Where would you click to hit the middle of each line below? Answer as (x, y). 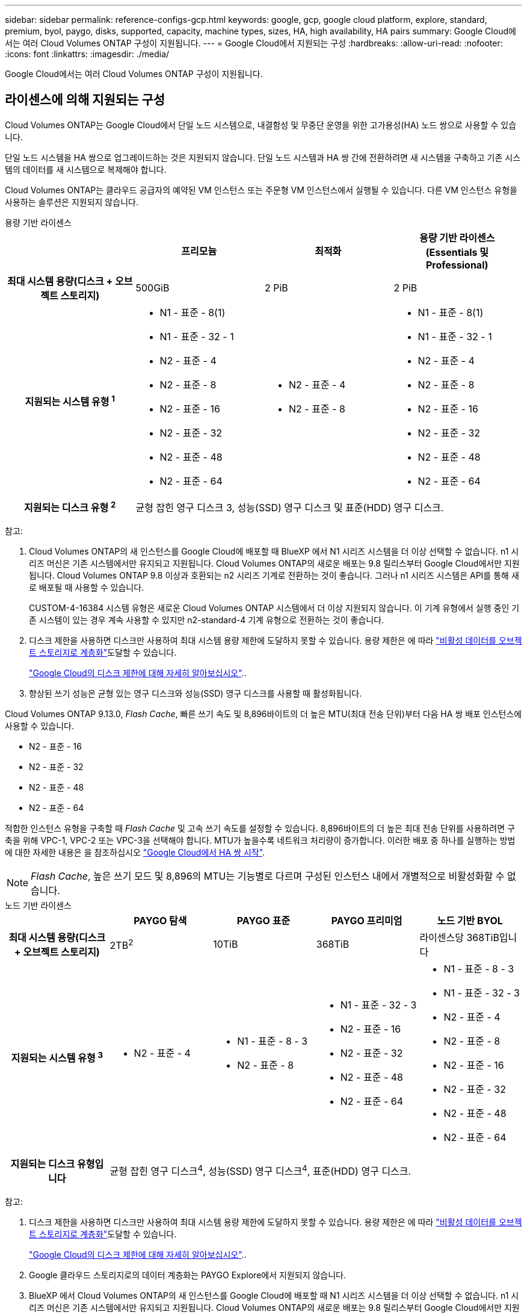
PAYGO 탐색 (160, 921)
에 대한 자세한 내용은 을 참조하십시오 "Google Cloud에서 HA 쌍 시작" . (135, 853)
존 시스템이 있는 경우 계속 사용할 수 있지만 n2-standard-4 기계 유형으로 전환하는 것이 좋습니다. (207, 620)
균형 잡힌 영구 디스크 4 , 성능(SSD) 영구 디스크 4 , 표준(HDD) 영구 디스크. (260, 1170)
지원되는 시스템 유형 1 (70, 400)
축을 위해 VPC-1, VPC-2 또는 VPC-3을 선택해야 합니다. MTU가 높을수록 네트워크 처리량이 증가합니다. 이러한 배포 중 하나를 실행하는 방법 (260, 841)
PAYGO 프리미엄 (367, 921)
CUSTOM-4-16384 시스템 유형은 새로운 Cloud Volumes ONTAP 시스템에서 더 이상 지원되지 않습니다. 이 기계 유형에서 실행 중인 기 (274, 608)
